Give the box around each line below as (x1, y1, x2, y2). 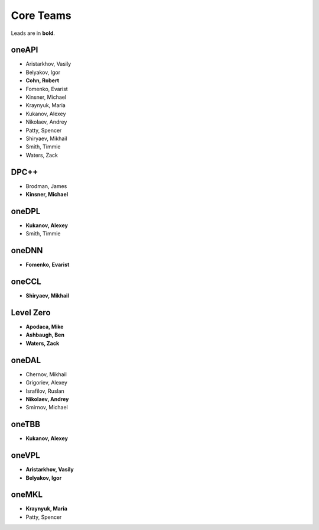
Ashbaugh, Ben (25, 331, 65, 338)
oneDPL (11, 206, 41, 216)
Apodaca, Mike (25, 323, 64, 331)
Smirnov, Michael (25, 404, 68, 411)
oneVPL (11, 450, 41, 461)
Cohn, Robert (25, 77, 59, 84)
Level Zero (11, 308, 51, 318)
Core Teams (11, 9, 71, 22)
